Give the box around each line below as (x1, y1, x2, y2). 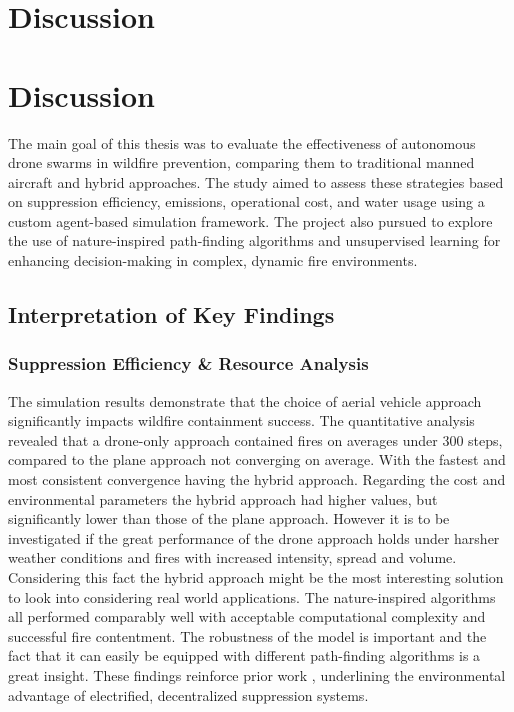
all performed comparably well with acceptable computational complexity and (8, 606, 486, 627)
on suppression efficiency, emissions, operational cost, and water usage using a (8, 191, 485, 212)
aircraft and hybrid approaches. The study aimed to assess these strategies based (8, 171, 504, 192)
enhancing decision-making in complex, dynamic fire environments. (8, 250, 418, 271)
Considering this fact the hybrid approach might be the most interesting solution (8, 567, 504, 587)
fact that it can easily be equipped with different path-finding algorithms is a (8, 645, 481, 666)
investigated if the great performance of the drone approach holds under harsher (8, 527, 500, 548)
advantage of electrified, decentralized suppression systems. (8, 684, 369, 705)
